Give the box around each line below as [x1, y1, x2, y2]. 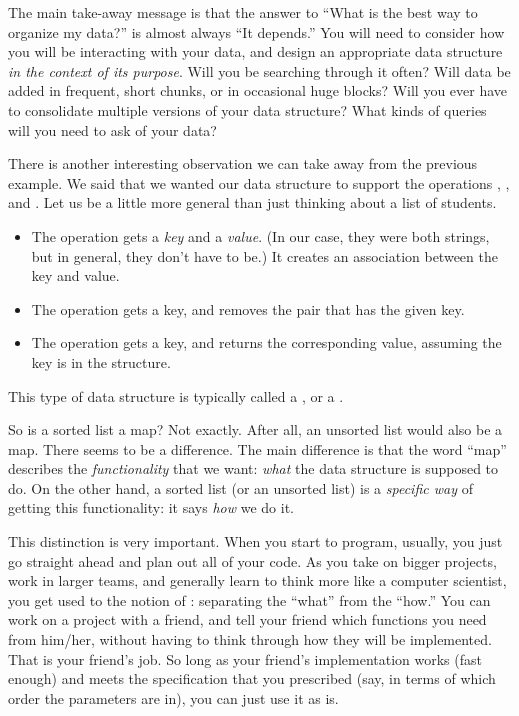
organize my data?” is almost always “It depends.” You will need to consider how [8, 21, 505, 42]
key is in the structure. [31, 351, 171, 372]
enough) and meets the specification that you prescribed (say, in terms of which [8, 668, 496, 689]
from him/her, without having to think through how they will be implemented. [8, 629, 492, 650]
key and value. [31, 265, 120, 286]
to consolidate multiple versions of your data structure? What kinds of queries [8, 99, 487, 120]
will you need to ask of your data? [8, 119, 217, 140]
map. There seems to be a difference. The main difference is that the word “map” [8, 438, 507, 459]
